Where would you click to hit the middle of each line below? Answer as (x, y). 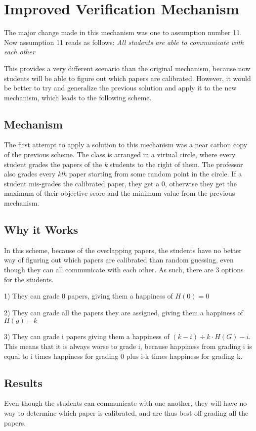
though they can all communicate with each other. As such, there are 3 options (124, 270)
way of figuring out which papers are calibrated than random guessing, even (119, 260)
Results (23, 382)
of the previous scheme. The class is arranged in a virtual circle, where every (120, 154)
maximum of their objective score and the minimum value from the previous (120, 193)
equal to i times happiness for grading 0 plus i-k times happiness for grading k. (123, 356)
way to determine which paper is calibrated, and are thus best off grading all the (126, 412)
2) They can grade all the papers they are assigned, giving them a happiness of (124, 312)
